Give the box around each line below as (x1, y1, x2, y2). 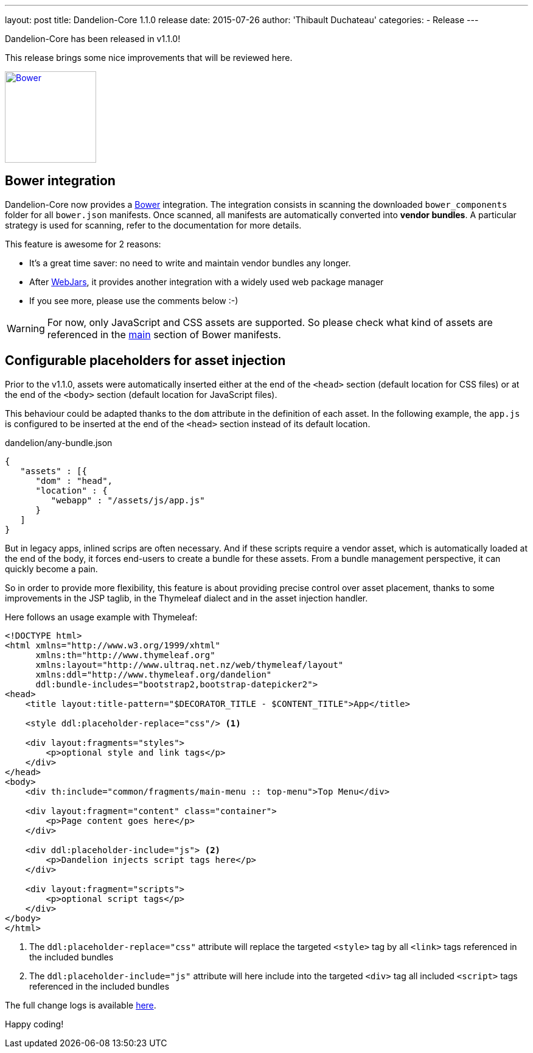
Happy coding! (5, 1018, 64, 1029)
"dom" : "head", (35, 475, 113, 486)
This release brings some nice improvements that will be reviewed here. (5, 52, 293, 63)
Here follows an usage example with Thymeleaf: (5, 611, 198, 622)
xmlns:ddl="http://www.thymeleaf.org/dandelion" (35, 669, 272, 679)
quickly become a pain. (5, 563, 98, 574)
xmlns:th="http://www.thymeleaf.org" (35, 650, 215, 660)
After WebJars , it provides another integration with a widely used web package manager (29, 276, 384, 287)
